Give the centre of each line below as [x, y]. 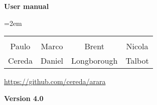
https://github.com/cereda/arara [55, 81]
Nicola [137, 46]
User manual [27, 6]
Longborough [95, 61]
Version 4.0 [24, 98]
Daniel [52, 61]
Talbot [137, 61]
